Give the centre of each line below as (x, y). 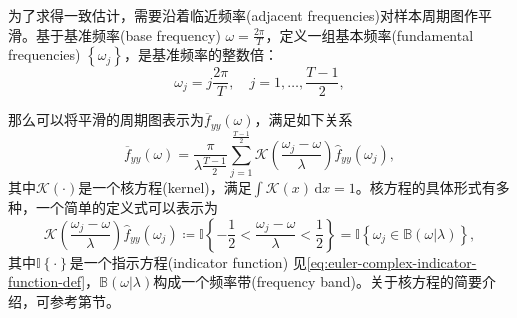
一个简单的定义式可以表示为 (126, 207)
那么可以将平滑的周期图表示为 (106, 119)
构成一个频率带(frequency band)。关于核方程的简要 (317, 281)
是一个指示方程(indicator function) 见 (188, 261)
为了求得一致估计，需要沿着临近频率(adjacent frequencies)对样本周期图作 (243, 15)
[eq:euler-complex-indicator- (391, 261)
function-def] (47, 281)
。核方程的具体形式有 (425, 187)
